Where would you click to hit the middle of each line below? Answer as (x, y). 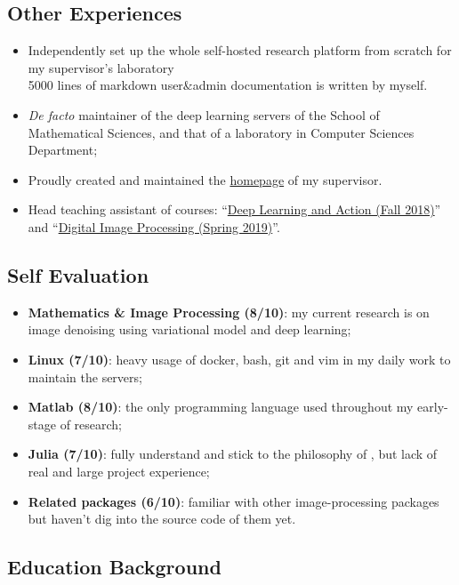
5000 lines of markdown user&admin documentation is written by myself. (228, 85)
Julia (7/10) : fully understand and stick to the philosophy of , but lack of (233, 454)
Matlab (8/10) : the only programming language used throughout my (221, 407)
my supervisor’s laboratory (101, 67)
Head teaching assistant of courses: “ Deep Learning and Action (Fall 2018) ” (234, 209)
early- (433, 407)
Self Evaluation (78, 274)
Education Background (114, 567)
